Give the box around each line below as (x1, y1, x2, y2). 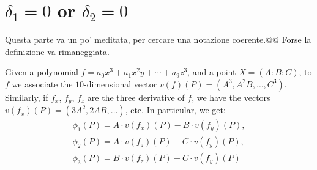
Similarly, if (5, 91, 48, 103)
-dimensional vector (84, 77, 157, 90)
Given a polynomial (5, 65, 78, 78)
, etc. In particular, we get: (125, 103, 226, 116)
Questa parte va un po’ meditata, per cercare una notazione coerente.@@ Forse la (5, 33, 311, 46)
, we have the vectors (192, 91, 270, 103)
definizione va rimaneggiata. (5, 45, 110, 57)
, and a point (187, 65, 236, 78)
